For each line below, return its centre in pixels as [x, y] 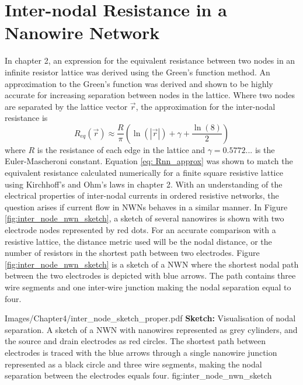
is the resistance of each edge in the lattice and [121, 149]
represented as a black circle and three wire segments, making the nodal [133, 364]
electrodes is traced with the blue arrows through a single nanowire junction [141, 352]
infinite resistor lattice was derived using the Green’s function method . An [137, 72]
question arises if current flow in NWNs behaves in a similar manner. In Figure [146, 207]
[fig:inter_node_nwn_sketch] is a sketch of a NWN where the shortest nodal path [152, 264]
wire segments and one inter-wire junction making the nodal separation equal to [148, 287]
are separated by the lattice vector [66, 106]
